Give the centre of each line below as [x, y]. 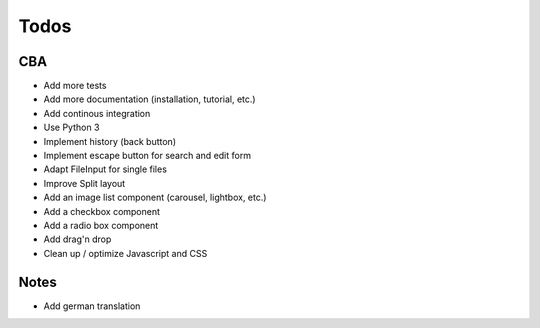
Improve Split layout [84, 183]
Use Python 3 [71, 127]
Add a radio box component [101, 225]
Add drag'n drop [77, 239]
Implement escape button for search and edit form [147, 156]
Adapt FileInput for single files [105, 169]
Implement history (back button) [110, 141]
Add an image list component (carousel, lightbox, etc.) [155, 197]
